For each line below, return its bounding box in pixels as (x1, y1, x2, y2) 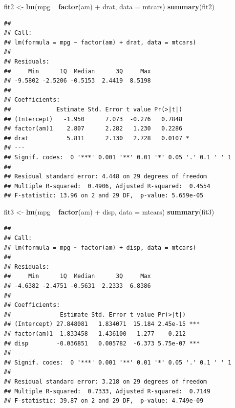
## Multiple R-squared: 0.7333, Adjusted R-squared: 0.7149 (4, 387, 211, 395)
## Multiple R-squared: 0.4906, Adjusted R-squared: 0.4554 (4, 182, 211, 190)
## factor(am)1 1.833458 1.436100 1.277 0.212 (4, 330, 186, 337)
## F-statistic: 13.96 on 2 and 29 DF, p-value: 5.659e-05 (4, 192, 204, 199)
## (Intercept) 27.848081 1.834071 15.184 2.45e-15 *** (4, 321, 200, 328)
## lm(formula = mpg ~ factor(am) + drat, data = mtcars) (4, 39, 196, 46)
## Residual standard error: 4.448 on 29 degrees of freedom (4, 173, 207, 180)
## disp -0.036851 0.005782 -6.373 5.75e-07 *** (4, 340, 200, 347)
